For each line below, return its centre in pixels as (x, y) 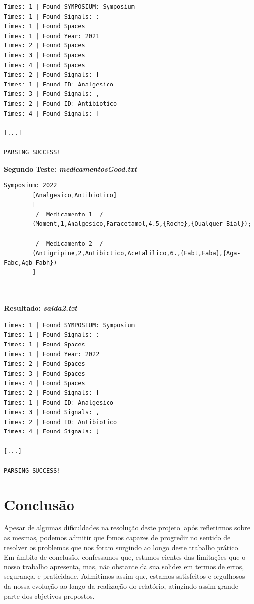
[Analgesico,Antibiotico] (75, 195)
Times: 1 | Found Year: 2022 (52, 354)
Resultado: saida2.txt (41, 308)
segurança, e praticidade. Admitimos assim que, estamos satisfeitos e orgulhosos (125, 576)
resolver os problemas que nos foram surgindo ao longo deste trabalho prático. (122, 547)
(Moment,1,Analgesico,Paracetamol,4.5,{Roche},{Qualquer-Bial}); (142, 224)
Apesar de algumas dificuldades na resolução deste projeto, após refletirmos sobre (127, 528)
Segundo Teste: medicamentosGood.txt (71, 168)
